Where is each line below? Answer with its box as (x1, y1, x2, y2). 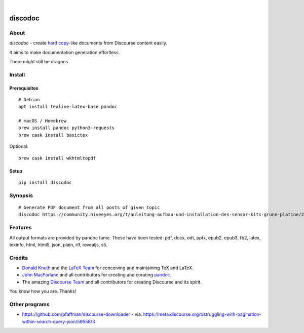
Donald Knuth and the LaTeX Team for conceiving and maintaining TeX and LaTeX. (22, 265, 194, 271)
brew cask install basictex (18, 132, 88, 138)
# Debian (18, 97, 40, 102)
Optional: (9, 143, 29, 149)
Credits (9, 254, 28, 261)
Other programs (9, 301, 50, 308)
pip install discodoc (18, 180, 72, 186)
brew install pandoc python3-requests (18, 125, 115, 131)
